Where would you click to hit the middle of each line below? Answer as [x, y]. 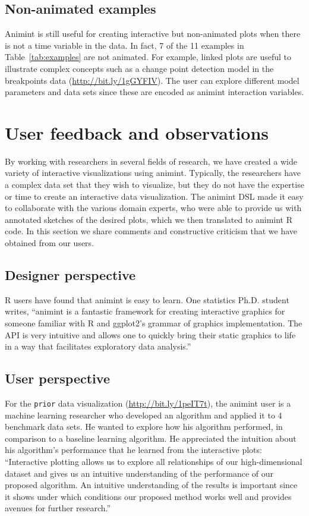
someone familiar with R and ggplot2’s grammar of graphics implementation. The [154, 323]
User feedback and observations [137, 132]
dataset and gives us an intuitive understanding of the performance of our [139, 473]
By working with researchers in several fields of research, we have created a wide [151, 161]
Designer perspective [70, 275]
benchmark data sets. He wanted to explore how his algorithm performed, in [144, 427]
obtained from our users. [50, 243]
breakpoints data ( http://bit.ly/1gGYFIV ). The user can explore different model [152, 80]
